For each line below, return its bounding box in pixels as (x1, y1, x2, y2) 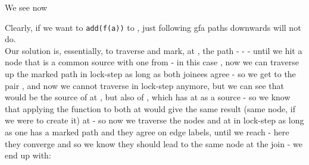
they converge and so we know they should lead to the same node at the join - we (5, 137, 302, 150)
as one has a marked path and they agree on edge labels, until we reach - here (5, 126, 289, 138)
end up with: (5, 149, 51, 161)
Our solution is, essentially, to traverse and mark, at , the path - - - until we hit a (5, 44, 302, 56)
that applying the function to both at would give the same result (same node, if (5, 102, 295, 115)
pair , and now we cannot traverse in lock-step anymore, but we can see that (5, 79, 284, 91)
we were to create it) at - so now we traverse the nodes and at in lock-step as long (5, 114, 304, 126)
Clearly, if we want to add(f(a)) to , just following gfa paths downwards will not (5, 21, 301, 33)
